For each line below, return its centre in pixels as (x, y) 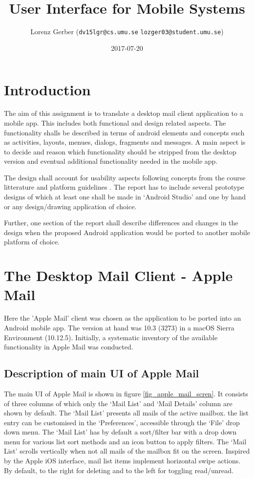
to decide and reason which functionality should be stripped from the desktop (120, 151)
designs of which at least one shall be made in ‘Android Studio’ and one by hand (125, 197)
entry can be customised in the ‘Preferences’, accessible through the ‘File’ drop (122, 422)
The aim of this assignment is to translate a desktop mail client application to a (124, 113)
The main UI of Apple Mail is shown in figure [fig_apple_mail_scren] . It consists (126, 393)
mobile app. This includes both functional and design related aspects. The (115, 122)
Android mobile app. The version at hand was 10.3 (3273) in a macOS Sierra (119, 327)
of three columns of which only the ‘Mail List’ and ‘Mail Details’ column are (118, 403)
